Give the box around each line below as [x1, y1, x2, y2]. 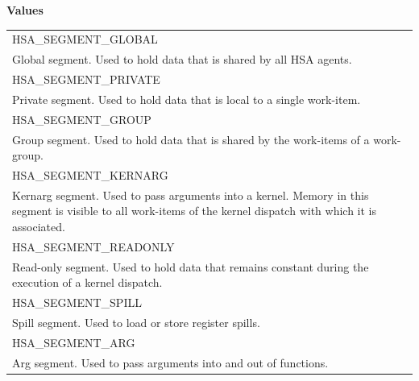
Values [6, 2, 44, 18]
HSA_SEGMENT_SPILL [12, 294, 142, 311]
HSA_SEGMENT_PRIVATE [12, 71, 160, 88]
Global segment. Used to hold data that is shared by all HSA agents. [12, 51, 352, 68]
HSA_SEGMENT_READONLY [12, 238, 175, 255]
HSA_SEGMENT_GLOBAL [12, 31, 158, 48]
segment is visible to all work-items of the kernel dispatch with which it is [12, 202, 376, 219]
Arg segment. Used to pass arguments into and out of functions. [12, 354, 329, 371]
